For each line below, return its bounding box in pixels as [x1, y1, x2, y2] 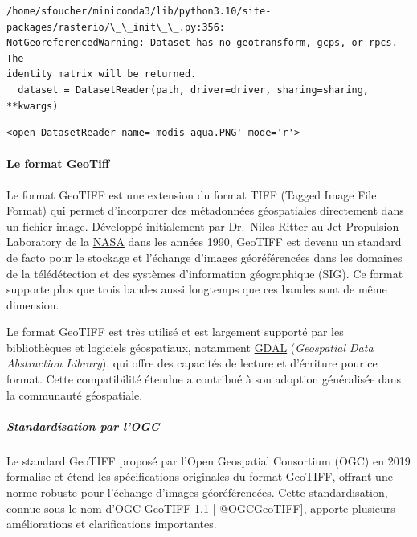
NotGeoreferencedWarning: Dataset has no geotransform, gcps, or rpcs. [6, 37, 398, 49]
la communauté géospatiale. [6, 386, 143, 403]
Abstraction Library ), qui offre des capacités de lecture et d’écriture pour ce [6, 355, 378, 371]
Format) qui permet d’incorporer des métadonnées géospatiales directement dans [6, 202, 404, 219]
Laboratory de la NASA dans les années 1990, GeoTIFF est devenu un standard [6, 233, 402, 250]
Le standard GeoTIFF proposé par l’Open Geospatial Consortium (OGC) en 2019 [6, 452, 411, 469]
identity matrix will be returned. [6, 68, 197, 80]
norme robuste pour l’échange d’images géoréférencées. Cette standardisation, [6, 484, 388, 501]
